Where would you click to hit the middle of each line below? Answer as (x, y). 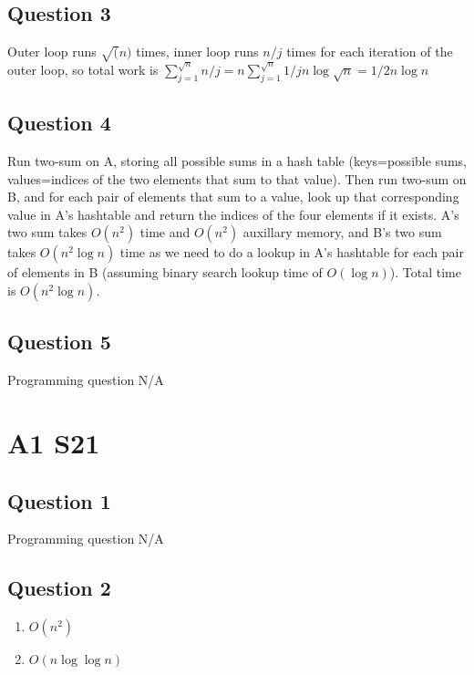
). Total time (425, 272)
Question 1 (59, 500)
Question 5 (59, 342)
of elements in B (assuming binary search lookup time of (165, 272)
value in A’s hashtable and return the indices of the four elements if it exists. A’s (233, 214)
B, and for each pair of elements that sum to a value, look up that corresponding (233, 197)
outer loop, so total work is (83, 69)
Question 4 (59, 123)
